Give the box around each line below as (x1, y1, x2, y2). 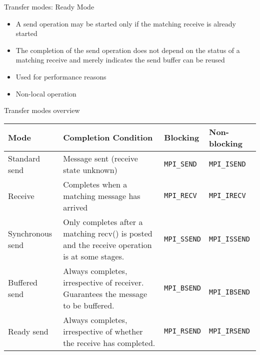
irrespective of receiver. (63, 276, 144, 288)
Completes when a (63, 178, 127, 190)
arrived (63, 201, 88, 213)
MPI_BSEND (164, 283, 201, 292)
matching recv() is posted (63, 227, 152, 239)
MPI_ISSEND (208, 234, 250, 243)
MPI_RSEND (164, 327, 201, 335)
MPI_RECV (164, 191, 197, 200)
